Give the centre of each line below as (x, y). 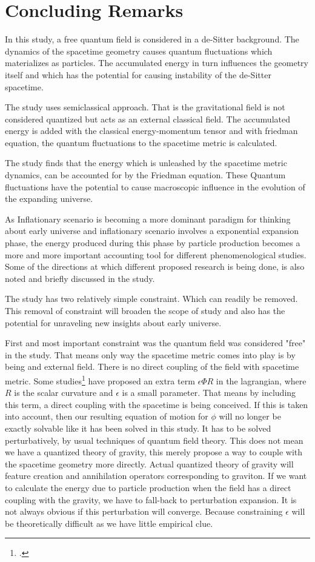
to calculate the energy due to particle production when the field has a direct (148, 487)
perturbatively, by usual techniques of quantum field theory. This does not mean (154, 440)
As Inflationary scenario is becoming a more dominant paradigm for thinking (148, 219)
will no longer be (250, 416)
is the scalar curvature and (64, 393)
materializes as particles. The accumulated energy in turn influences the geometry (157, 63)
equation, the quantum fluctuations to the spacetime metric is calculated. (141, 142)
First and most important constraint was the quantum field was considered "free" (155, 343)
